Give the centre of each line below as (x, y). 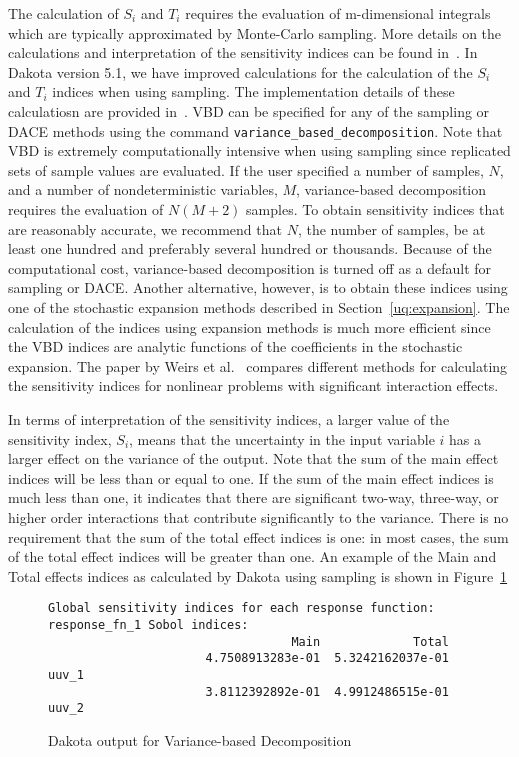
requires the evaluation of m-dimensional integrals (338, 13)
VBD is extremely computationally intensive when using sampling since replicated (259, 150)
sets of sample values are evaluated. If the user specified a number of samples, (246, 169)
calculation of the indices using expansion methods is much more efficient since (249, 326)
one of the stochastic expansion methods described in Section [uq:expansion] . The (259, 306)
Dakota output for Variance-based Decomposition (200, 739)
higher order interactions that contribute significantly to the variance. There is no (258, 516)
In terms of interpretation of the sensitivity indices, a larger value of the (229, 418)
